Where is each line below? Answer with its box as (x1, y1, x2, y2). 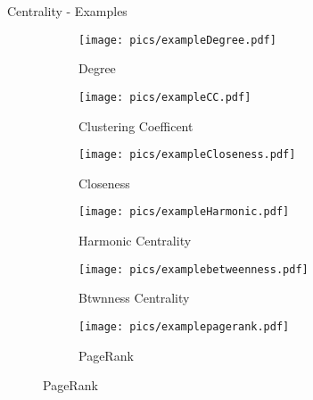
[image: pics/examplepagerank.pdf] (78, 320, 290, 333)
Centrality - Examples (7, 2, 128, 20)
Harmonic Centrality (78, 231, 192, 249)
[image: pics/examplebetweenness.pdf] (78, 262, 309, 276)
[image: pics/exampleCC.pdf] (78, 90, 251, 104)
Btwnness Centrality (78, 288, 190, 307)
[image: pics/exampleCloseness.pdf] (78, 148, 296, 162)
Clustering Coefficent (78, 116, 194, 135)
